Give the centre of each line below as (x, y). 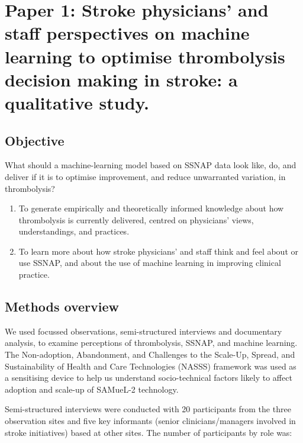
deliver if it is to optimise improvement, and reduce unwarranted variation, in (145, 176)
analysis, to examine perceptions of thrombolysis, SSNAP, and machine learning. (151, 343)
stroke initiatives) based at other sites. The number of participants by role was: (149, 432)
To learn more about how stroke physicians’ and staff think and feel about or (159, 251)
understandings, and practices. (74, 231)
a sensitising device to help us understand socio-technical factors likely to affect (149, 378)
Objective (35, 140)
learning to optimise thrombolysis (145, 56)
